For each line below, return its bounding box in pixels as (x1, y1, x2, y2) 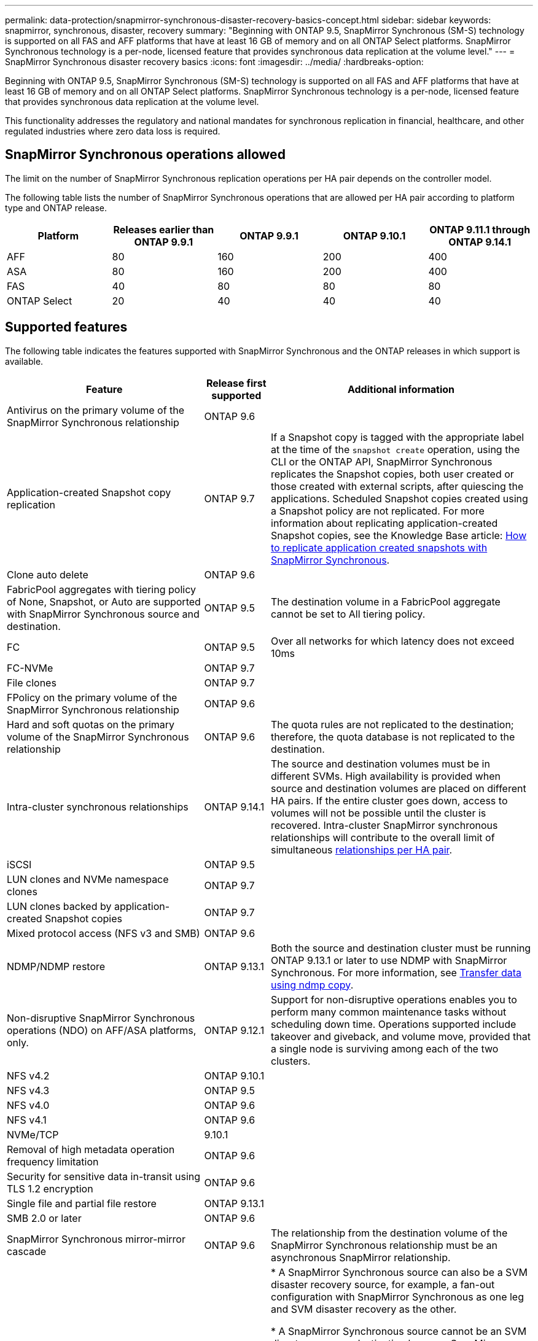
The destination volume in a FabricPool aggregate (271, 595, 501, 608)
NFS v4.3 (7, 1084, 50, 1097)
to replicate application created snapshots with (271, 541, 488, 554)
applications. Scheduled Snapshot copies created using (271, 492, 528, 505)
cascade (7, 1245, 47, 1257)
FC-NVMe (7, 661, 53, 674)
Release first (206, 376, 267, 389)
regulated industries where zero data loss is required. (5, 126, 220, 136)
